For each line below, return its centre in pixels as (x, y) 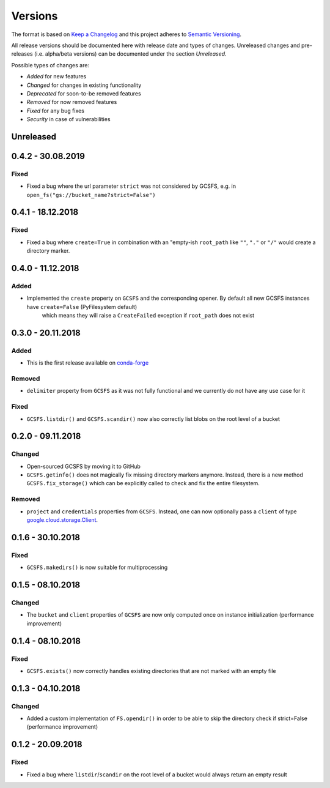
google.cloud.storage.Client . (62, 520)
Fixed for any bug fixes (56, 111)
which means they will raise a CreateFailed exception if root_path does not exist (148, 316)
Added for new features (57, 76)
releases (22, 54)
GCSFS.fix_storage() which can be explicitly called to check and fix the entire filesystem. (143, 483)
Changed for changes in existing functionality (84, 85)
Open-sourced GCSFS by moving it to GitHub (83, 466)
